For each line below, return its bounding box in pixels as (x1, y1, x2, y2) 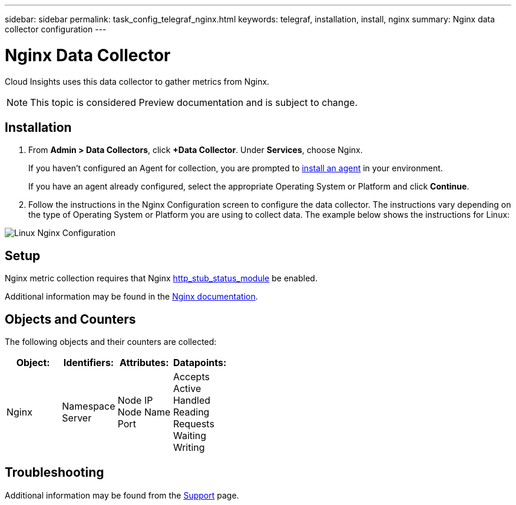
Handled (173, 394, 211, 407)
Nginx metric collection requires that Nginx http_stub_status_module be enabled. (5, 273, 317, 284)
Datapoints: (173, 357, 227, 369)
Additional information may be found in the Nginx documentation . (5, 291, 258, 302)
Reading (173, 406, 210, 418)
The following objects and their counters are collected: (5, 337, 217, 347)
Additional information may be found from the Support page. (5, 490, 239, 500)
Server (62, 412, 92, 424)
